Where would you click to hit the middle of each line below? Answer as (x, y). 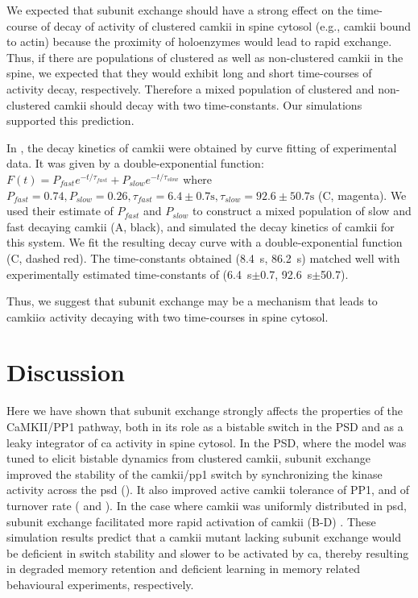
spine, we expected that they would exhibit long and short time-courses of (189, 73)
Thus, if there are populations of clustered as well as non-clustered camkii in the (205, 57)
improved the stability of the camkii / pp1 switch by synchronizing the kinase (195, 473)
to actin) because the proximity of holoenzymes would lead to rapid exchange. (199, 42)
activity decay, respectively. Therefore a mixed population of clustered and (190, 88)
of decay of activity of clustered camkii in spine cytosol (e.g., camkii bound (226, 25)
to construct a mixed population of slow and (302, 211)
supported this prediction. (70, 120)
